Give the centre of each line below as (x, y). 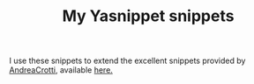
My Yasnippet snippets (148, 16)
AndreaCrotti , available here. (61, 70)
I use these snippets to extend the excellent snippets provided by (127, 61)
